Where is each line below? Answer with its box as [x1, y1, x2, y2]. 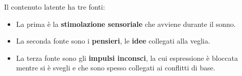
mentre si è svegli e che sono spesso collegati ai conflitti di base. [16, 62, 215, 73]
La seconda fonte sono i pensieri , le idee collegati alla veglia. [16, 35, 210, 46]
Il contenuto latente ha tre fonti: [4, 2, 105, 12]
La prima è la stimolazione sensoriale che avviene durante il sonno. [16, 18, 236, 29]
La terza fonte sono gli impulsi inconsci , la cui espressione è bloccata [16, 52, 238, 63]
